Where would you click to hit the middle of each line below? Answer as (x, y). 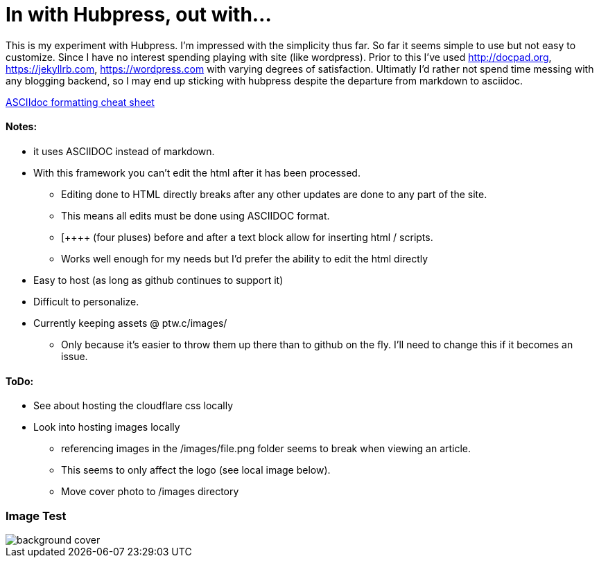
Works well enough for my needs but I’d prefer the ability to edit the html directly (245, 258)
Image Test (36, 516)
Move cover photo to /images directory (150, 492)
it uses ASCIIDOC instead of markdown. (124, 151)
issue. (75, 356)
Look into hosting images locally (107, 427)
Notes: (21, 127)
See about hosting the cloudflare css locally (133, 406)
